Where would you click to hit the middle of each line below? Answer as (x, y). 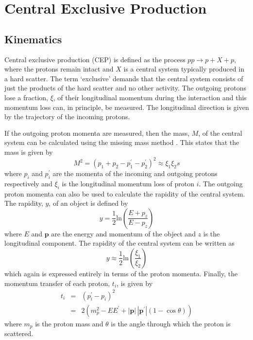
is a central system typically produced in (184, 69)
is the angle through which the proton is (171, 323)
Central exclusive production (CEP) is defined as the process (95, 59)
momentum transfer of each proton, (57, 283)
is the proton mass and (69, 323)
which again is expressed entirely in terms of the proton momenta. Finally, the (121, 273)
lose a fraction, (26, 97)
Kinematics (33, 39)
